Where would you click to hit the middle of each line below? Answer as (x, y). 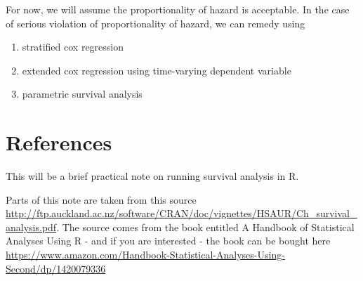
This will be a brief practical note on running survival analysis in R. (152, 176)
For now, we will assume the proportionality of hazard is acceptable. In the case (178, 9)
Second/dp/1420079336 (56, 268)
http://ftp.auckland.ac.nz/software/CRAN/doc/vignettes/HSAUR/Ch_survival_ (181, 213)
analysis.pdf (31, 227)
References (59, 142)
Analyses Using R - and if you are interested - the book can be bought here (168, 241)
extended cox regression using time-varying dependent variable (157, 70)
